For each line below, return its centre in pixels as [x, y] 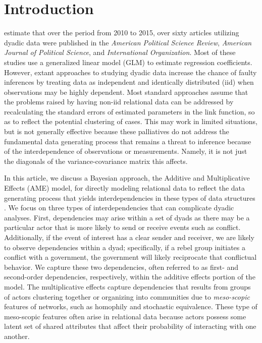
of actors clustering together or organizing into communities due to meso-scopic [127, 296]
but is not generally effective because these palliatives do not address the [117, 131]
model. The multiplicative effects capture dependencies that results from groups [127, 286]
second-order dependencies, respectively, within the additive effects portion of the [130, 277]
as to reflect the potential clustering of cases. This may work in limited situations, [131, 121]
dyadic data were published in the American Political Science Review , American [128, 42]
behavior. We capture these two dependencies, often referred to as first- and [121, 267]
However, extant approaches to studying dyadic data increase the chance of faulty [130, 72]
